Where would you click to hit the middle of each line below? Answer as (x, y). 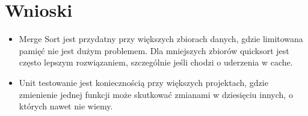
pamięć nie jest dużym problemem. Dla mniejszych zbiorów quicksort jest (154, 50)
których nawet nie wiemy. (66, 106)
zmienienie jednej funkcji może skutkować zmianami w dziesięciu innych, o (156, 94)
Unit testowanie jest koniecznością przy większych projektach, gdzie (143, 82)
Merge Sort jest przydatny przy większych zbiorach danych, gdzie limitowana (161, 39)
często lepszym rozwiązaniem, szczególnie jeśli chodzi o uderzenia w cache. (156, 62)
